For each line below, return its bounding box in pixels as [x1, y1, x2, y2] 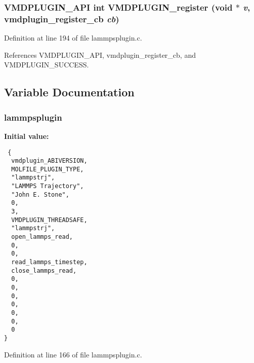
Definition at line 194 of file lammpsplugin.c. [4, 32, 142, 43]
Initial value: [4, 130, 49, 141]
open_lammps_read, [11, 233, 73, 241]
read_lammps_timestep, [11, 259, 88, 266]
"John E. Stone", [11, 191, 69, 198]
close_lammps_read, [11, 267, 77, 274]
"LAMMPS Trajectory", [11, 183, 84, 190]
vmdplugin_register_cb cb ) [4, 12, 119, 25]
